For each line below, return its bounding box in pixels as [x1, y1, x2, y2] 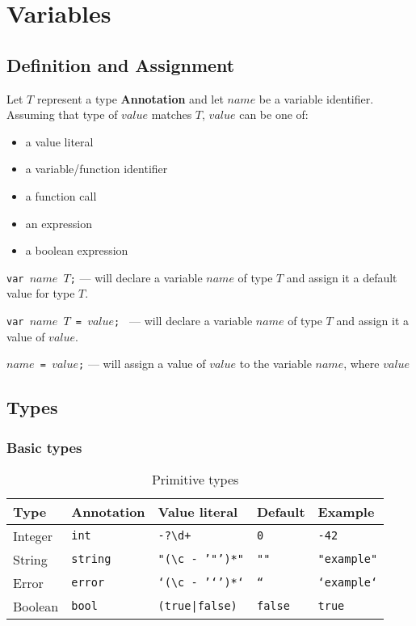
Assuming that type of [6, 106, 118, 123]
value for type [6, 285, 75, 302]
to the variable [239, 355, 312, 372]
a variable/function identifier [25, 160, 168, 177]
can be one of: [239, 106, 309, 123]
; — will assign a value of [78, 355, 206, 372]
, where [343, 355, 380, 372]
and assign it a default [286, 269, 397, 286]
